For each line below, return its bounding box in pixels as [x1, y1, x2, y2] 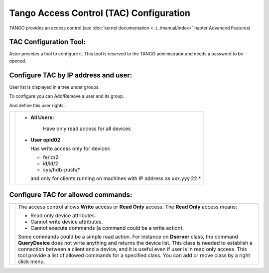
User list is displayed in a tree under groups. [9, 84, 100, 90]
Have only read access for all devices [43, 125, 131, 132]
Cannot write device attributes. [30, 218, 103, 225]
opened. [9, 58, 27, 64]
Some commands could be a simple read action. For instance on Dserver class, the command [18, 233, 239, 240]
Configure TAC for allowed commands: [9, 191, 133, 199]
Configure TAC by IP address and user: [9, 71, 133, 79]
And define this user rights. [9, 102, 65, 108]
